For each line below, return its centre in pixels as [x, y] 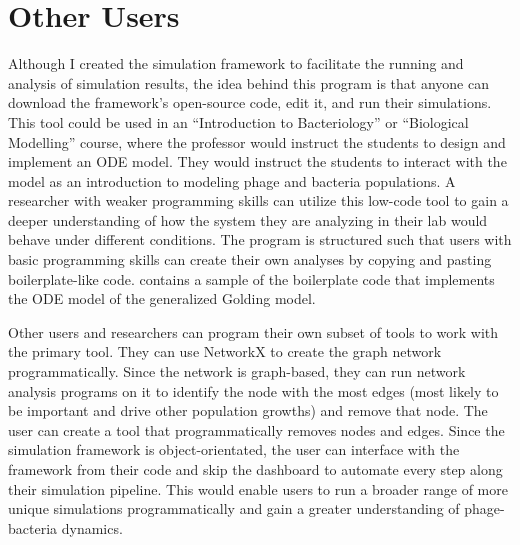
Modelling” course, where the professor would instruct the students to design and [257, 141]
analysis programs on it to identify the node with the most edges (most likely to [253, 390]
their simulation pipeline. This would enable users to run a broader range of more [258, 488]
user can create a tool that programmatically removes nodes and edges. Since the [256, 429]
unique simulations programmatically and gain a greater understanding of [234, 508]
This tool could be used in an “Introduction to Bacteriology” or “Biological [238, 121]
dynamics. [92, 527]
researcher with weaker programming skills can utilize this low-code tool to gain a [258, 200]
